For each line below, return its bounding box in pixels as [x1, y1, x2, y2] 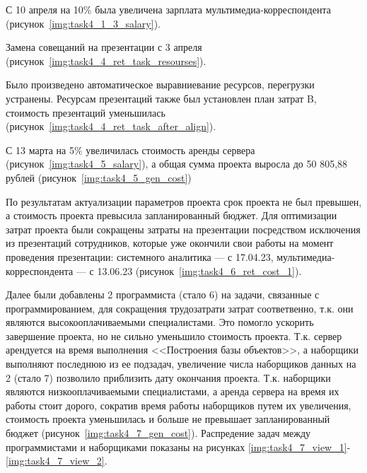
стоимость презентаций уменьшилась [6, 105, 165, 119]
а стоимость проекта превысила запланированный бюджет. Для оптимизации [6, 208, 337, 223]
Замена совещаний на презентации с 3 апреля [6, 40, 202, 54]
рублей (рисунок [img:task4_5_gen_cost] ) [6, 170, 192, 185]
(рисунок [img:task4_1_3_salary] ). [6, 16, 161, 30]
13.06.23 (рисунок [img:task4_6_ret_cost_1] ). [97, 263, 302, 278]
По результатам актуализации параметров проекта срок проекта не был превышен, [6, 194, 362, 209]
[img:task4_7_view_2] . [6, 453, 107, 468]
